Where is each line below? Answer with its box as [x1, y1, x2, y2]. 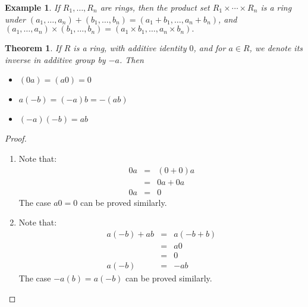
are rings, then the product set [100, 1, 210, 13]
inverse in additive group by [5, 53, 106, 65]
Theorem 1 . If [5, 42, 61, 54]
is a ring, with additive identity [73, 42, 187, 54]
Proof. [5, 132, 27, 145]
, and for [193, 42, 226, 54]
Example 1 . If [5, 1, 60, 13]
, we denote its [249, 42, 303, 54]
